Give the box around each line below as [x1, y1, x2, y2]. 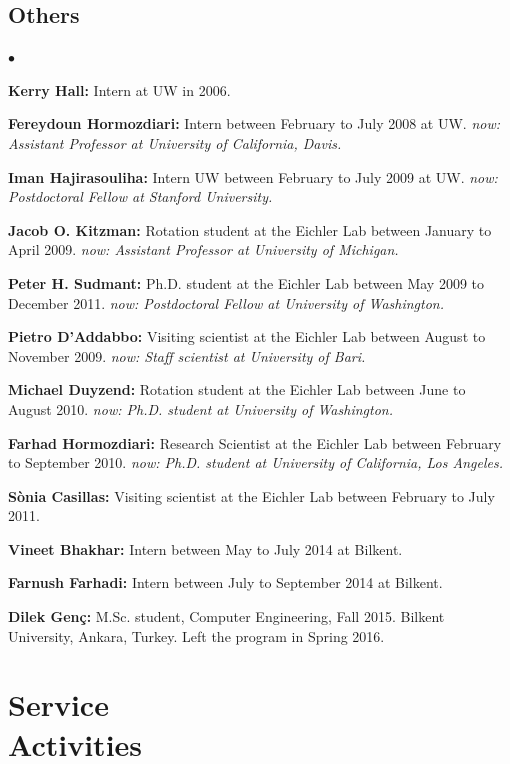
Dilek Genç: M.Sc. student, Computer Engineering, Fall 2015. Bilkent [8, 606, 445, 627]
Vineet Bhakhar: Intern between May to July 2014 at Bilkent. [8, 538, 403, 559]
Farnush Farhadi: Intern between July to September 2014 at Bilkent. [8, 572, 443, 593]
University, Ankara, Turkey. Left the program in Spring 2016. [8, 625, 385, 646]
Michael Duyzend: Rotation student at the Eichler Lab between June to [8, 379, 466, 400]
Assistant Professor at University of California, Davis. [8, 132, 342, 153]
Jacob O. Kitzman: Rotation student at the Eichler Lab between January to [8, 219, 492, 240]
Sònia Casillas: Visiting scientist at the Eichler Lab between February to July [8, 485, 495, 506]
